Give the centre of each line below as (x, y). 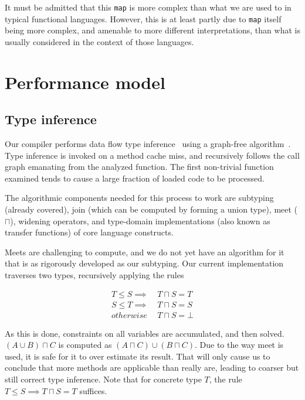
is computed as (85, 345)
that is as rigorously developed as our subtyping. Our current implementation (144, 263)
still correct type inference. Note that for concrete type (103, 379)
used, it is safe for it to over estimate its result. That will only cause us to (138, 356)
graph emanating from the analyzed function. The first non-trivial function (139, 167)
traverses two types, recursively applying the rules (94, 275)
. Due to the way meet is (239, 345)
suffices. (93, 390)
